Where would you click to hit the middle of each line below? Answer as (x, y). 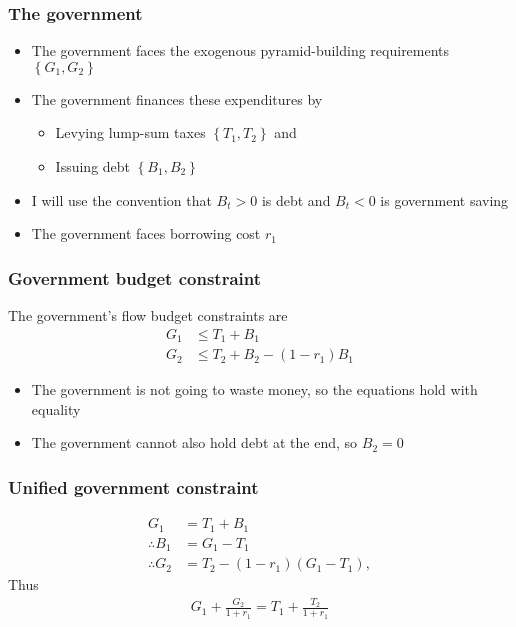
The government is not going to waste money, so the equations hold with (254, 389)
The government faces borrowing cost (146, 233)
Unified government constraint (133, 486)
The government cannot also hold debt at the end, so (194, 442)
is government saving (444, 199)
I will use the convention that (121, 199)
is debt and (296, 199)
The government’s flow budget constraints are (148, 315)
